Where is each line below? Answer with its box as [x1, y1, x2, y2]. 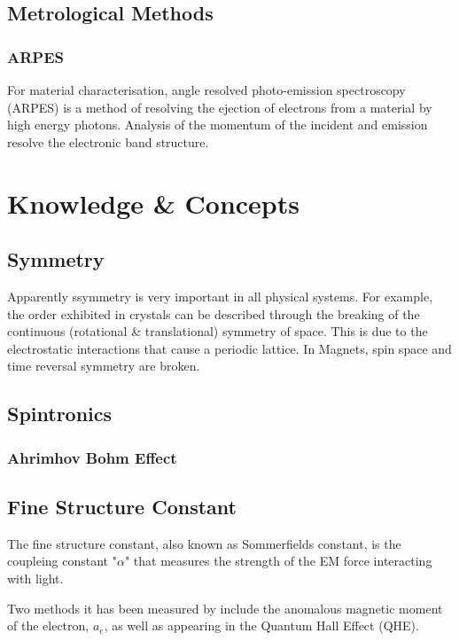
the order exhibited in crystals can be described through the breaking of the [7, 304, 420, 323]
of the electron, [7, 616, 89, 635]
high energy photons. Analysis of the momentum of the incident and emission [7, 115, 428, 134]
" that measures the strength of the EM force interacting [124, 551, 432, 570]
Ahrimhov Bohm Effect [7, 446, 177, 468]
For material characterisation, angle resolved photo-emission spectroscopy [7, 81, 406, 98]
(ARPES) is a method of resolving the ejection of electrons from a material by [7, 98, 432, 116]
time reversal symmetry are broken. [7, 356, 200, 375]
